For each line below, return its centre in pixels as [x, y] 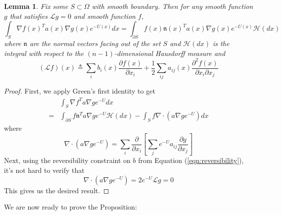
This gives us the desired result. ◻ [57, 190]
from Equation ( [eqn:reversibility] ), [191, 160]
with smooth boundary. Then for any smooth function [172, 6]
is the [221, 43]
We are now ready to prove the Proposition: [70, 207]
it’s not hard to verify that [44, 170]
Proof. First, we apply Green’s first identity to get [80, 91]
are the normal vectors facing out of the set [95, 43]
